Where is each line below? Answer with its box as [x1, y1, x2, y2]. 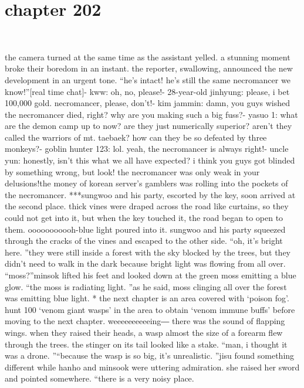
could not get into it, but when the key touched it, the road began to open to [5, 212, 283, 224]
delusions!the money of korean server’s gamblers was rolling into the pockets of [5, 177, 288, 189]
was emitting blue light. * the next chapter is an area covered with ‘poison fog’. [5, 292, 289, 304]
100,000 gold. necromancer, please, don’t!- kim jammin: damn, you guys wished [5, 97, 291, 109]
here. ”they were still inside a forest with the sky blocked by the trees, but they [5, 246, 291, 258]
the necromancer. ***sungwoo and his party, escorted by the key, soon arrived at [5, 188, 296, 200]
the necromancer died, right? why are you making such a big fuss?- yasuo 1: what [5, 108, 298, 120]
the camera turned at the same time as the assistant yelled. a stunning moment [5, 50, 291, 63]
